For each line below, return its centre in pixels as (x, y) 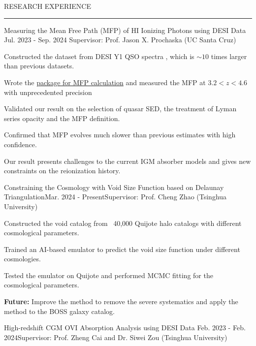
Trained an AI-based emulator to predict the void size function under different (122, 249)
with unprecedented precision (48, 92)
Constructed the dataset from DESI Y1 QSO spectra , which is (99, 56)
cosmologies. (22, 259)
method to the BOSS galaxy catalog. (59, 311)
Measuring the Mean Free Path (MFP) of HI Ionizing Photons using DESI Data (125, 30)
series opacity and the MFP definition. (62, 118)
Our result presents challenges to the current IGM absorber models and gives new (128, 161)
